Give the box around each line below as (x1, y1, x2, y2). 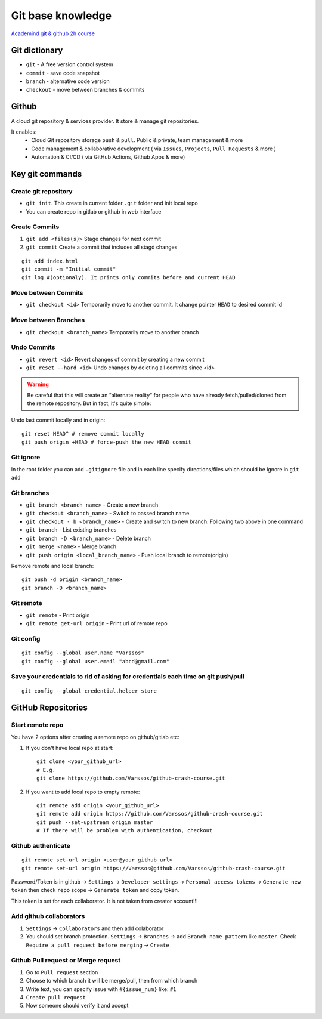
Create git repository (11, 187, 73, 195)
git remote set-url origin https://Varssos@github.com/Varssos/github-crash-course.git (21, 865, 286, 872)
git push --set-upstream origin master (36, 819, 153, 826)
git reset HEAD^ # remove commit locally (21, 430, 144, 437)
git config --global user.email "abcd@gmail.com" (21, 658, 170, 665)
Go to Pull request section (26, 968, 98, 975)
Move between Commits (11, 289, 83, 297)
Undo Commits (11, 343, 55, 351)
